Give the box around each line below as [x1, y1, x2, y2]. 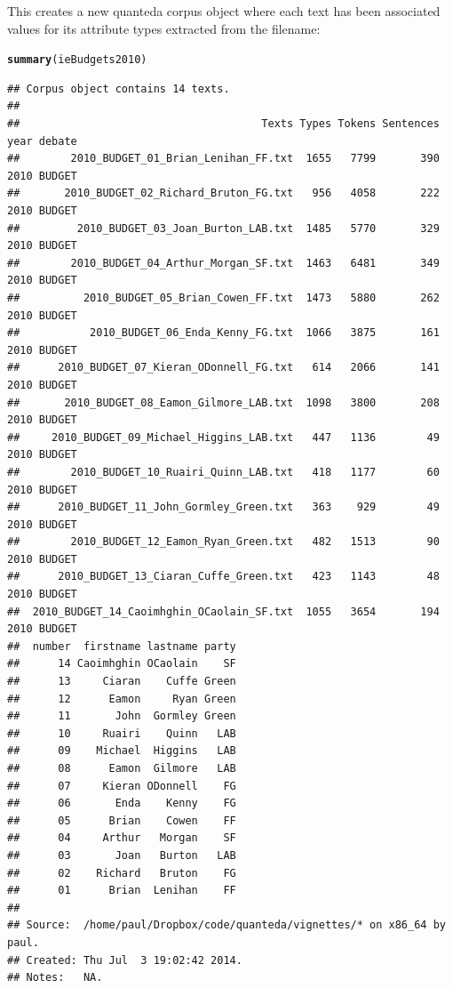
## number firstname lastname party [7, 639, 236, 653]
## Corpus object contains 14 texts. [7, 82, 230, 95]
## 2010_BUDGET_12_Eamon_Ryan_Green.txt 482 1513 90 [7, 535, 440, 549]
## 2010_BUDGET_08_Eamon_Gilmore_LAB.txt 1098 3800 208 [7, 396, 440, 409]
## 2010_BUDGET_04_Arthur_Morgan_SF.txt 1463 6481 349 [7, 256, 440, 269]
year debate [7, 134, 77, 148]
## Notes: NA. [7, 971, 103, 984]
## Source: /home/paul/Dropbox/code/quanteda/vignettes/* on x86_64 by [7, 919, 446, 932]
